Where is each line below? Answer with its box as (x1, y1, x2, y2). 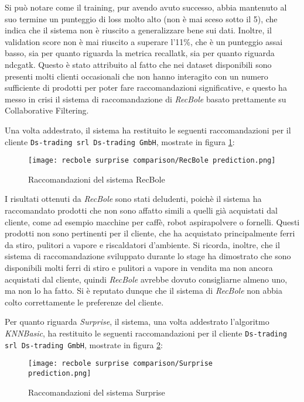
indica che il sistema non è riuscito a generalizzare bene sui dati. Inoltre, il (5, 24, 272, 36)
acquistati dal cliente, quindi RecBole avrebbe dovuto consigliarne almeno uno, (5, 273, 288, 285)
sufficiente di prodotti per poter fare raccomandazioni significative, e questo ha (5, 81, 287, 94)
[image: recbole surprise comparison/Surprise (28, 359, 213, 368)
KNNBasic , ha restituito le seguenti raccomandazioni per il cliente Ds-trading (5, 327, 287, 339)
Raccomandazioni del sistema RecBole (28, 173, 165, 185)
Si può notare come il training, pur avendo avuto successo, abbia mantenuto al (5, 1, 287, 13)
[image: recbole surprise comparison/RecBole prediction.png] (28, 156, 276, 165)
